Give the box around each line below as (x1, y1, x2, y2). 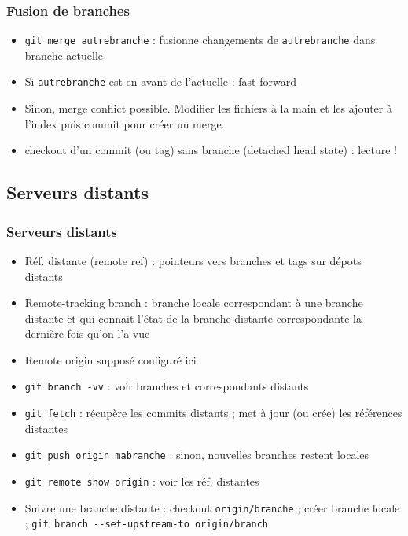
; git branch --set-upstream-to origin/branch (24, 515, 269, 531)
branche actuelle (24, 46, 104, 63)
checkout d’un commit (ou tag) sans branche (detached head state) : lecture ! (24, 142, 397, 158)
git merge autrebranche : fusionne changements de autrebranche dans (24, 31, 376, 48)
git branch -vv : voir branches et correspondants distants (24, 378, 309, 394)
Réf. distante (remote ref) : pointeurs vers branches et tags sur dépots (24, 252, 362, 268)
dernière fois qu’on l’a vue (24, 325, 150, 342)
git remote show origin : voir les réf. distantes (24, 473, 259, 490)
